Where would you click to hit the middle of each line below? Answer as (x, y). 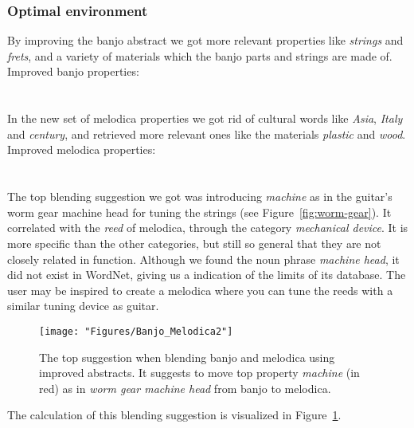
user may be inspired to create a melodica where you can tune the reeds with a (200, 290)
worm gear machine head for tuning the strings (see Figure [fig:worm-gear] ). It (199, 212)
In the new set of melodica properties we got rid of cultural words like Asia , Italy (205, 118)
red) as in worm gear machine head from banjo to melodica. (185, 388)
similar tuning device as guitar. (83, 306)
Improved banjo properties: (73, 71)
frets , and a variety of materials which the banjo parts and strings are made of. (200, 55)
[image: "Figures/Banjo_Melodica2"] (136, 331)
